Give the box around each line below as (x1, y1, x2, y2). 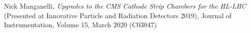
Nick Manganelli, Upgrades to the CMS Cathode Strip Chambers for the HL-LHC (4, 1, 247, 11)
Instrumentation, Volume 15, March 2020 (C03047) (4, 20, 157, 30)
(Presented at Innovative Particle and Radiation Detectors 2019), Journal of (4, 10, 232, 20)
